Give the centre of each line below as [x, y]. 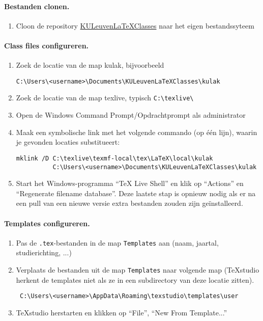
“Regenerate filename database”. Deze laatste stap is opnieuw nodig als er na [136, 193]
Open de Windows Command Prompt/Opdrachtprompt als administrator [131, 115]
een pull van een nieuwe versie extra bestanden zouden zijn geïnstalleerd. [129, 203]
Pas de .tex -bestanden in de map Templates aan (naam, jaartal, [117, 242]
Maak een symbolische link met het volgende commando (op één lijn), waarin [137, 132]
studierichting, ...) [44, 252]
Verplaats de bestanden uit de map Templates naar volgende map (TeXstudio [138, 270]
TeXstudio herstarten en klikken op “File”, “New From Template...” [122, 312]
